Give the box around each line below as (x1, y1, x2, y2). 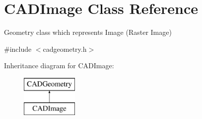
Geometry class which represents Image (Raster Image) (4, 27, 172, 37)
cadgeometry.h (43, 43, 87, 54)
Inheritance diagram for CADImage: (4, 60, 114, 71)
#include (4, 43, 32, 54)
